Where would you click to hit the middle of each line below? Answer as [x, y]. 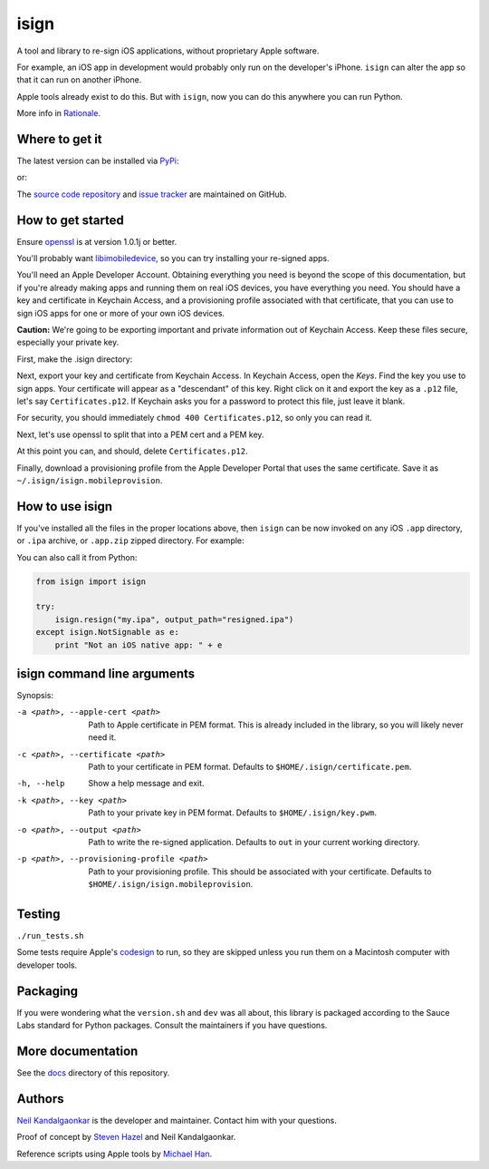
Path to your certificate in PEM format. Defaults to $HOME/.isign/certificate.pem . [250, 767]
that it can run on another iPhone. [79, 80]
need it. [102, 737]
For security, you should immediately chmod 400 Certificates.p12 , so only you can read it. [195, 418]
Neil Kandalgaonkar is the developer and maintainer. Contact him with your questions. [177, 1120]
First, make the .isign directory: [75, 359]
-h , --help [41, 784]
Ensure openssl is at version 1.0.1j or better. [97, 241]
